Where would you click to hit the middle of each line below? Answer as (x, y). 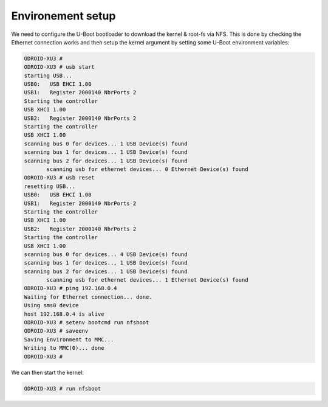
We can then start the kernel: (48, 372)
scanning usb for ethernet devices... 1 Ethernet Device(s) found (147, 280)
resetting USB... (50, 186)
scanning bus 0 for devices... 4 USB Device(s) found (106, 254)
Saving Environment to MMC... (69, 339)
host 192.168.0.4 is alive (64, 314)
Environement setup (63, 16)
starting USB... (48, 75)
